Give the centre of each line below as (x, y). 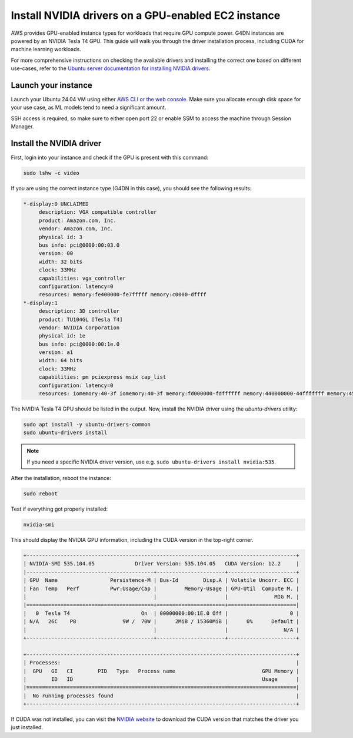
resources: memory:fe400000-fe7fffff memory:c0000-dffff (122, 295)
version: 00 (56, 254)
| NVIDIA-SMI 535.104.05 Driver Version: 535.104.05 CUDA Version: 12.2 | (161, 564)
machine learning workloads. (46, 49)
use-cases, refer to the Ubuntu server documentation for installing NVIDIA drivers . (111, 68)
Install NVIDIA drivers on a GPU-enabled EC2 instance (146, 15)
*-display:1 (41, 303)
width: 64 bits (60, 360)
